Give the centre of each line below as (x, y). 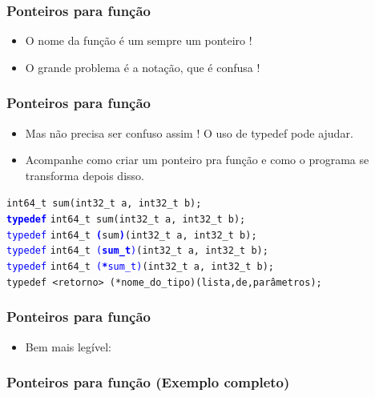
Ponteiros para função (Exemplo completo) (148, 382)
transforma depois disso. (85, 175)
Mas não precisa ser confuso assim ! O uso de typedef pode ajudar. (189, 132)
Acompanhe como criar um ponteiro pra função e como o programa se (197, 160)
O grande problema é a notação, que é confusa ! (143, 67)
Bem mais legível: (68, 346)
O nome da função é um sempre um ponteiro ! (139, 40)
